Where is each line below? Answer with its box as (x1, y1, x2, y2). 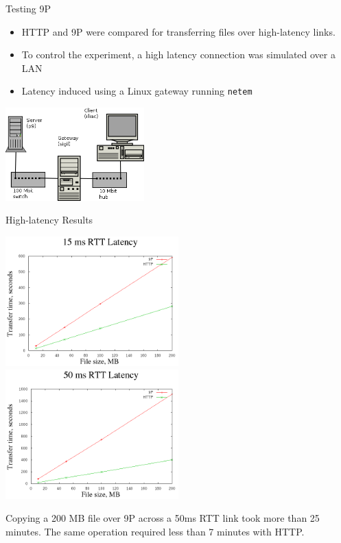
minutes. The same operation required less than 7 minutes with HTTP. (5, 524, 305, 538)
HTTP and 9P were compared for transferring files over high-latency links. (21, 24, 336, 38)
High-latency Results (5, 213, 93, 227)
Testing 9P (5, 1, 51, 15)
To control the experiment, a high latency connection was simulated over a (21, 47, 336, 62)
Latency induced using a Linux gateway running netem (21, 84, 252, 98)
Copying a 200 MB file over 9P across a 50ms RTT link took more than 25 (5, 511, 320, 525)
